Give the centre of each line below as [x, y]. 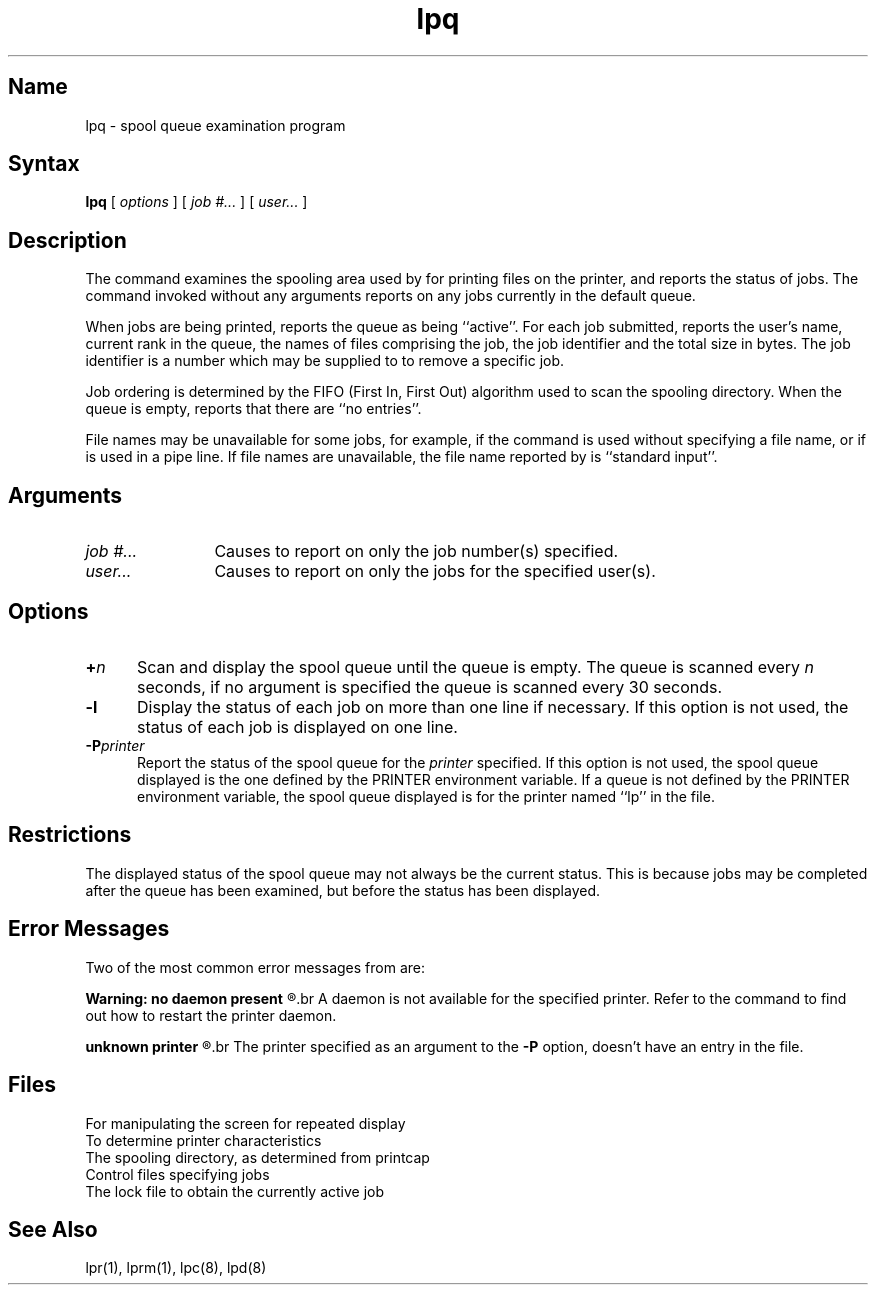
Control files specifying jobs [177, 1174]
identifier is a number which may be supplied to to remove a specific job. [325, 361]
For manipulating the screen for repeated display [245, 1123]
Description [67, 240]
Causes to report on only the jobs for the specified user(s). [435, 571]
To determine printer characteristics [203, 1140]
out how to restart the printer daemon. [211, 1015]
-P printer [115, 745]
